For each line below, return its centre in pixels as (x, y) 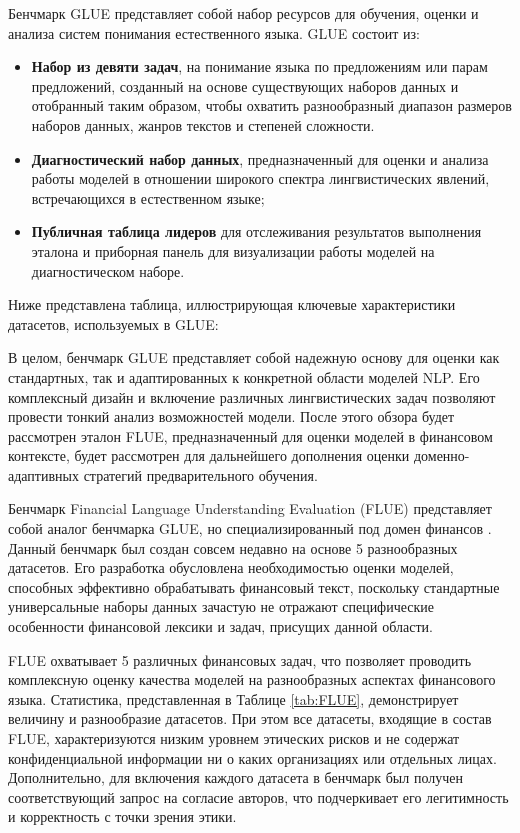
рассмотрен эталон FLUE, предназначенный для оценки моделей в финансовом (250, 435)
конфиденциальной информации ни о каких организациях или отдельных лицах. (252, 757)
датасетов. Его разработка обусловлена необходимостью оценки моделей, (231, 567)
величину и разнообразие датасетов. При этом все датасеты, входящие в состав (250, 718)
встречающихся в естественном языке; (148, 197)
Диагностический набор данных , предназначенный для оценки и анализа (260, 158)
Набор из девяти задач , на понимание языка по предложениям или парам (259, 66)
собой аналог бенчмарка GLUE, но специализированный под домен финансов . (250, 528)
